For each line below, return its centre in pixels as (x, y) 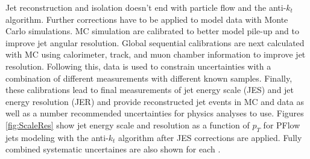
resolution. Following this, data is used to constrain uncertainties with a (138, 66)
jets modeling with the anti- (57, 137)
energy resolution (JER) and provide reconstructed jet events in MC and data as (155, 101)
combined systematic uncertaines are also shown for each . (113, 149)
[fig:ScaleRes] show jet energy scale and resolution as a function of (128, 124)
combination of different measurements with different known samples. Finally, (149, 78)
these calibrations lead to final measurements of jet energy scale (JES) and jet (150, 90)
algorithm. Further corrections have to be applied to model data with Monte (147, 19)
